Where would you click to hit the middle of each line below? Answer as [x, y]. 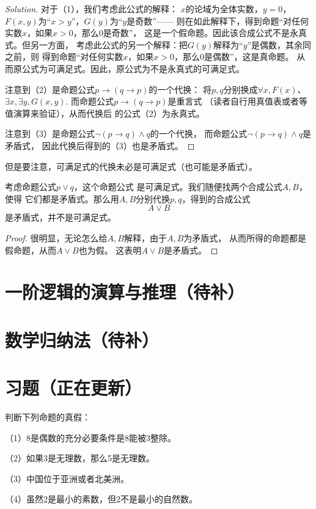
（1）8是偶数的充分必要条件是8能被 [75, 437]
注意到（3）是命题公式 [50, 134]
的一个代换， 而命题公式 [199, 134]
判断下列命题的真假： [48, 416]
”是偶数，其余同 [279, 44]
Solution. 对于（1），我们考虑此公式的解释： [92, 9]
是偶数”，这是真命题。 [249, 57]
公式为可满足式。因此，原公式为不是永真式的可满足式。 [133, 68]
